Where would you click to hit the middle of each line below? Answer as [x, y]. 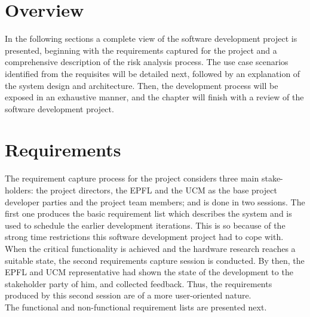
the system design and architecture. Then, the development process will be [142, 85]
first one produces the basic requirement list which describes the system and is [148, 213]
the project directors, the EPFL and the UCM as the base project [156, 190]
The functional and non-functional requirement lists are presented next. [136, 307]
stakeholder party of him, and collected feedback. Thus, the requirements [139, 283]
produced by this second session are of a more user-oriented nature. [128, 295]
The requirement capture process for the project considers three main [132, 178]
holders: [19, 190]
